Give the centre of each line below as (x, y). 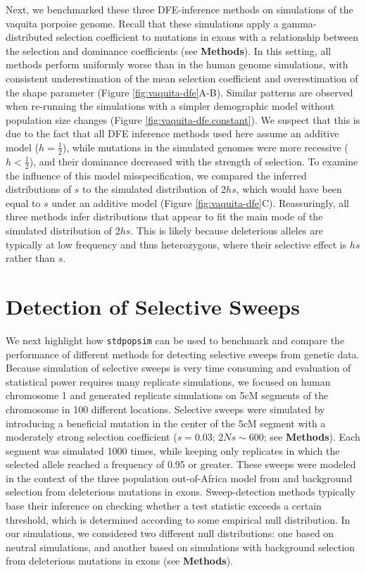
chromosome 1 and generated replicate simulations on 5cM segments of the (167, 395)
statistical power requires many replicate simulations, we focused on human (168, 381)
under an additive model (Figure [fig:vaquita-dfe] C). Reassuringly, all (200, 202)
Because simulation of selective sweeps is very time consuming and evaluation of (178, 368)
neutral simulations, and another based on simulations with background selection (181, 547)
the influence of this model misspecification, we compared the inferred (156, 175)
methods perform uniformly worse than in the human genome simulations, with (177, 64)
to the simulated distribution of (150, 189)
